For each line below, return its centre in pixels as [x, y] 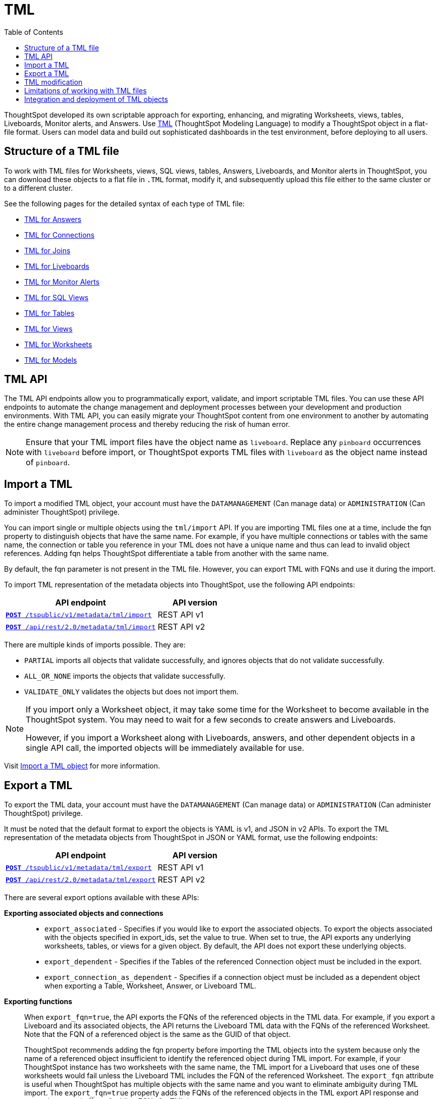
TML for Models [51, 360]
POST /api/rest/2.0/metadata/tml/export [81, 880]
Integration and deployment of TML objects [96, 99]
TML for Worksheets [58, 344]
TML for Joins [47, 250]
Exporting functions [38, 1002]
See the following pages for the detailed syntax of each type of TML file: [124, 203]
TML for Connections [60, 235]
